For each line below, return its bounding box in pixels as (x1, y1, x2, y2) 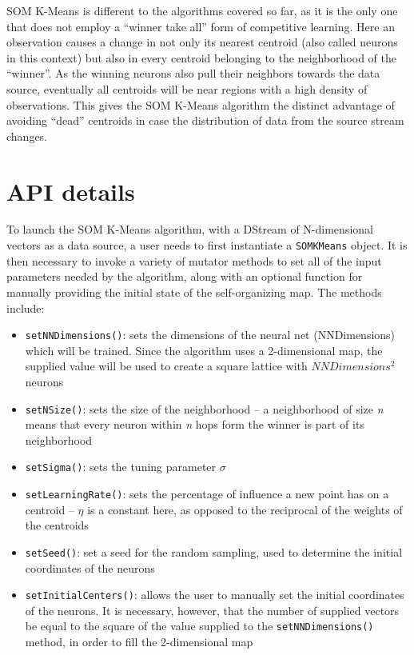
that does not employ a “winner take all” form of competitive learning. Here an (6, 18, 395, 34)
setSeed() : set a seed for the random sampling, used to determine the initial (25, 543, 403, 560)
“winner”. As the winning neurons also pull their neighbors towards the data (6, 65, 380, 82)
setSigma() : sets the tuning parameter (25, 458, 217, 475)
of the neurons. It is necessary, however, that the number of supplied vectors (25, 601, 400, 618)
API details (6, 174, 135, 207)
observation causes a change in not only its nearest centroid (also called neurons (6, 34, 398, 50)
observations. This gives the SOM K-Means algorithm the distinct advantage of (6, 96, 395, 113)
